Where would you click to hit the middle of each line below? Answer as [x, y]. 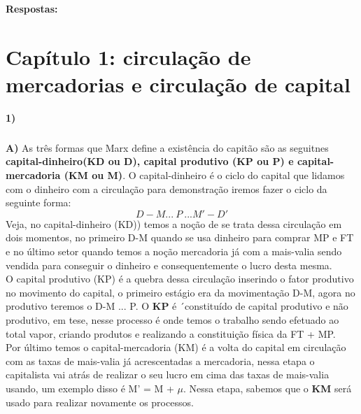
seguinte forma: [38, 202]
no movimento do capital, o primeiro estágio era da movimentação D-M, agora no [180, 292]
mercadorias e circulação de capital [178, 84]
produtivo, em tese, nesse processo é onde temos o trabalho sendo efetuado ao [172, 320]
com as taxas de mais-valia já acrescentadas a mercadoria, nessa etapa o [160, 361]
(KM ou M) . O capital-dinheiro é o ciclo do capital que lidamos [204, 175]
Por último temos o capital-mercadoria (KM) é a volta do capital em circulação [176, 347]
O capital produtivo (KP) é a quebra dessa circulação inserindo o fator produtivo [180, 279]
